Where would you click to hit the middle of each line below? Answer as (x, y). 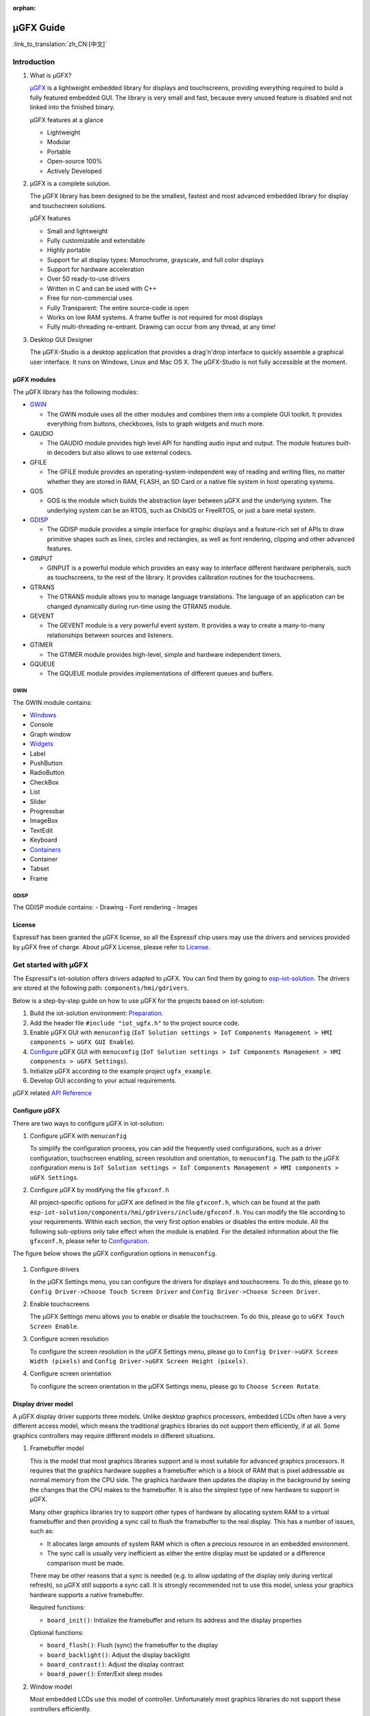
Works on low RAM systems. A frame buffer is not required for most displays (155, 317)
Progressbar (47, 811)
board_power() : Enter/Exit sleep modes (105, 1674)
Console (42, 725)
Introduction (34, 62)
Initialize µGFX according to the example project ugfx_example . (121, 1071)
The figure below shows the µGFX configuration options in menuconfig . (115, 1253)
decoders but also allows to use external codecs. (123, 452)
